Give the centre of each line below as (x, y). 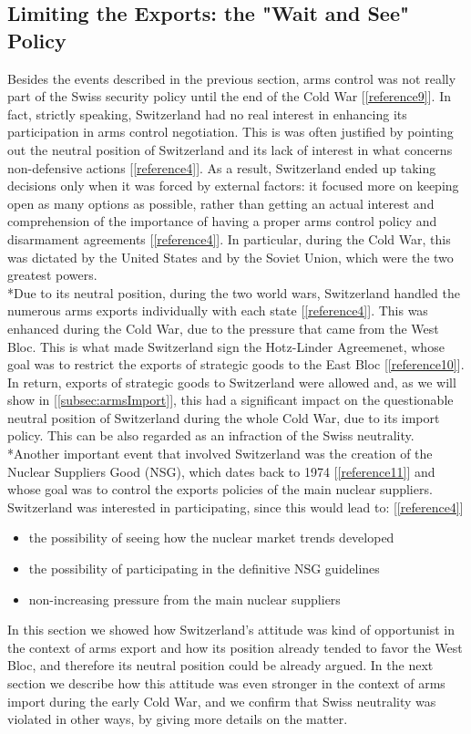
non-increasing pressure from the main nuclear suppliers (184, 599)
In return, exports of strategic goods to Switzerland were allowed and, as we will (232, 382)
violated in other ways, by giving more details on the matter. (178, 719)
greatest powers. (52, 275)
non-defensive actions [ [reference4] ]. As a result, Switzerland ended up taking (222, 167)
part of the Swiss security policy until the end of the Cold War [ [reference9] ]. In (229, 96)
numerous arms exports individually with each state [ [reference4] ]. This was (218, 310)
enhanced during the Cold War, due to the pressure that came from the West (223, 328)
